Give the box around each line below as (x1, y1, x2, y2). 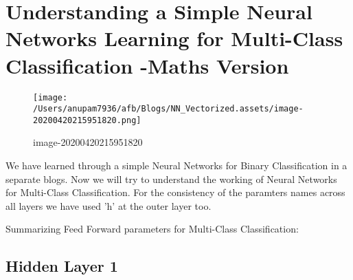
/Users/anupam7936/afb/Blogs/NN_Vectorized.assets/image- (33, 104, 304, 114)
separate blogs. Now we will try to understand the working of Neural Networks (5, 171, 337, 186)
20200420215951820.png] (33, 115, 141, 125)
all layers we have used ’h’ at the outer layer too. (5, 198, 212, 213)
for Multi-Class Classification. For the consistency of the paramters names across (5, 185, 345, 200)
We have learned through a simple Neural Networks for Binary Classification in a (5, 158, 348, 173)
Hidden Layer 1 (5, 255, 118, 277)
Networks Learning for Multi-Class (5, 24, 343, 52)
